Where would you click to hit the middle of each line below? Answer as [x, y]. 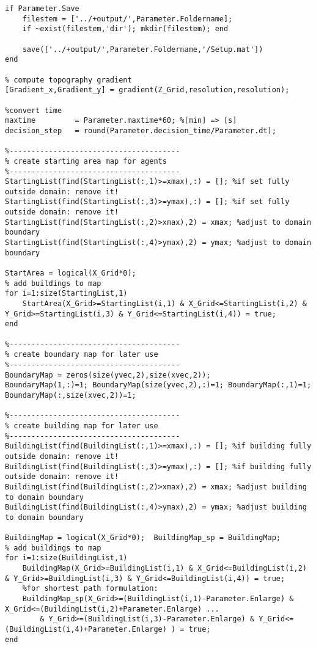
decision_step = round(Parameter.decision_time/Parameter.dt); [141, 130]
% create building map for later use [82, 426]
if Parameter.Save [42, 9]
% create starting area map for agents [86, 161]
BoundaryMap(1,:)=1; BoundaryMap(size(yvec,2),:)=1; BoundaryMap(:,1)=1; [158, 385]
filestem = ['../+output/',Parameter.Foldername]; [127, 19]
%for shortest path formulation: [90, 589]
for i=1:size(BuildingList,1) [66, 558]
